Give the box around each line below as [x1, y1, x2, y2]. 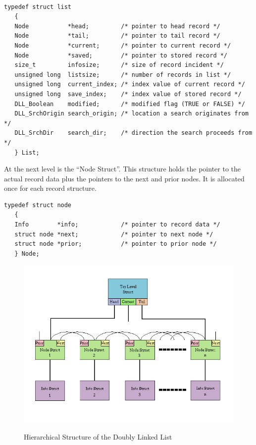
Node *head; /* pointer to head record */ [14, 22, 220, 30]
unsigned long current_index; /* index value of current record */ [14, 81, 245, 88]
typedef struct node [4, 201, 72, 209]
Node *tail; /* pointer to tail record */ [14, 32, 220, 40]
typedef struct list [4, 3, 72, 10]
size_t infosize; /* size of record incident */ [14, 61, 224, 69]
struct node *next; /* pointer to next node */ [14, 230, 213, 238]
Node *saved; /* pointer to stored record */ [14, 52, 228, 59]
